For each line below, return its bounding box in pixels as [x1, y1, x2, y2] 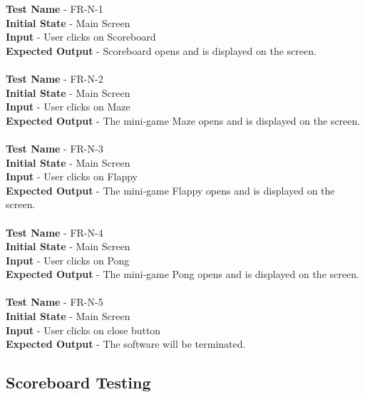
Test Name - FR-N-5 [6, 294, 103, 309]
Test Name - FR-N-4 [6, 225, 103, 239]
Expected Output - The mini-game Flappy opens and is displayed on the [6, 182, 335, 197]
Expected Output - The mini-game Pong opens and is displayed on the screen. [6, 267, 359, 282]
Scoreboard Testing [6, 371, 151, 393]
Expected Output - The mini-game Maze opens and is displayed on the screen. [6, 113, 361, 128]
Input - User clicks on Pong [6, 252, 130, 267]
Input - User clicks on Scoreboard [6, 29, 156, 44]
